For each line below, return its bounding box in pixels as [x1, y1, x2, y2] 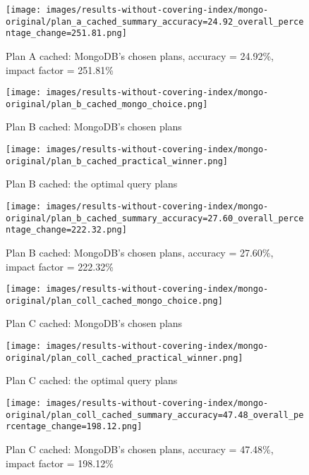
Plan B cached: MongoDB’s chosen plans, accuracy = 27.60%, [6, 245, 274, 259]
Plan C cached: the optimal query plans [6, 373, 178, 388]
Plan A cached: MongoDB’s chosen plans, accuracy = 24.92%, [6, 48, 274, 63]
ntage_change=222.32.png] [6, 225, 127, 235]
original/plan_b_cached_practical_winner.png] [6, 156, 228, 166]
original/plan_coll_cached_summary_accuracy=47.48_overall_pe [6, 409, 304, 420]
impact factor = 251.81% [6, 62, 114, 77]
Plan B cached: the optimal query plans [6, 176, 178, 191]
